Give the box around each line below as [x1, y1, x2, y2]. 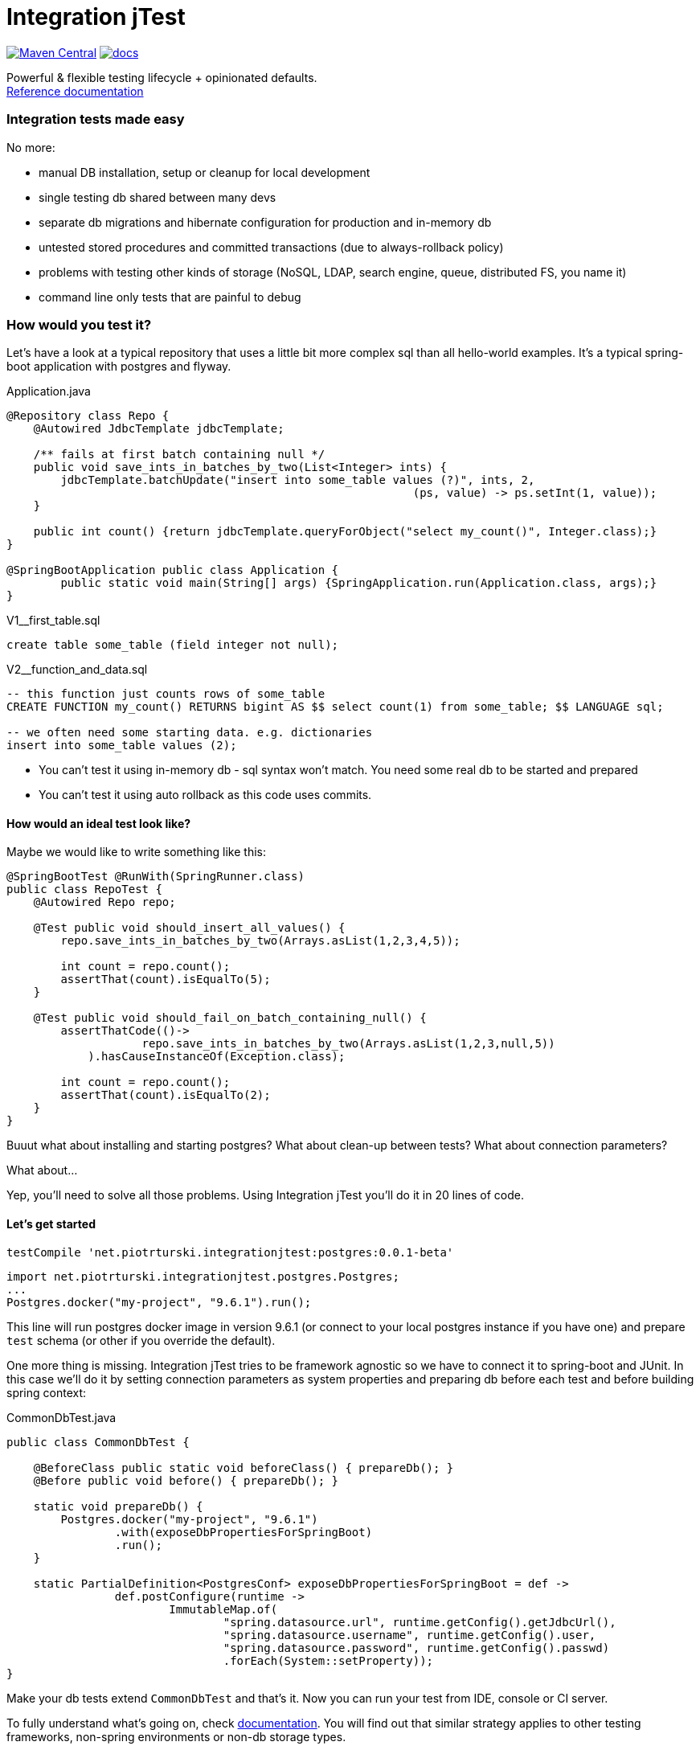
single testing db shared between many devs [39, 190, 276, 204]
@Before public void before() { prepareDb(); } [33, 1473, 339, 1487]
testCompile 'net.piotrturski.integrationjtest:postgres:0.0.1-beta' [6, 1245, 454, 1259]
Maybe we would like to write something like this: [6, 845, 266, 859]
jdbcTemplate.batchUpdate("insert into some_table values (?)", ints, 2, [60, 473, 535, 487]
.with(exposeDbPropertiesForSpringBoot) [114, 1525, 373, 1539]
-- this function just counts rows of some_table [6, 687, 325, 701]
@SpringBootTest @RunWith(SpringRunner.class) [6, 870, 305, 883]
